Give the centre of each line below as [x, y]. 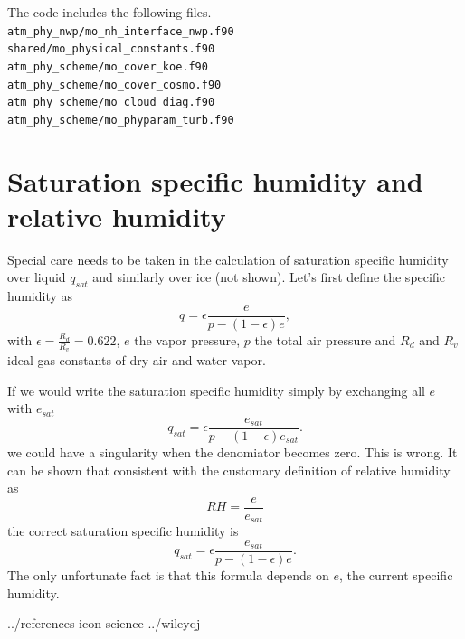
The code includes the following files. [109, 12]
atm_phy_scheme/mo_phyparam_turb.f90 [121, 120]
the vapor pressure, [187, 339]
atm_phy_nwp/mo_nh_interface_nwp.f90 [121, 31]
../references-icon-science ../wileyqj [104, 623]
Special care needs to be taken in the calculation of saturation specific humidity [228, 259]
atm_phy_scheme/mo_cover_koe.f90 [108, 66]
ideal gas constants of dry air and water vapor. [137, 360]
